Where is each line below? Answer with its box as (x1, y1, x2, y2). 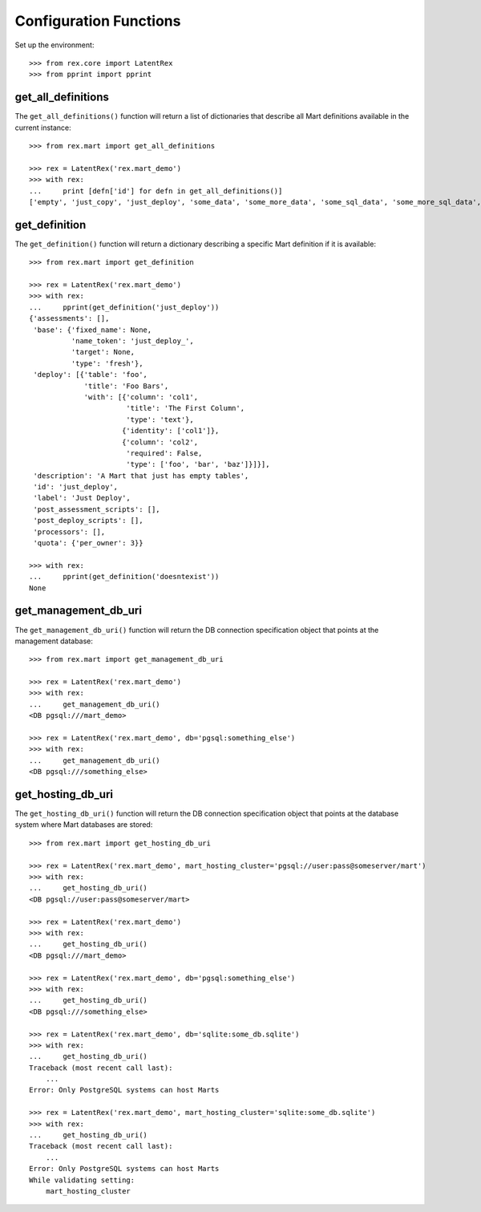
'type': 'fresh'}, (71, 359, 143, 368)
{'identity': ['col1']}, (121, 426, 220, 436)
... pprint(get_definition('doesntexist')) (29, 572, 220, 582)
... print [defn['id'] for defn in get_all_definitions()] (29, 186, 283, 196)
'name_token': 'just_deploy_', (71, 337, 194, 345)
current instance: (14, 123, 71, 132)
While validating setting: (29, 1175, 135, 1185)
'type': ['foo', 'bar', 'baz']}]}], (125, 460, 270, 469)
